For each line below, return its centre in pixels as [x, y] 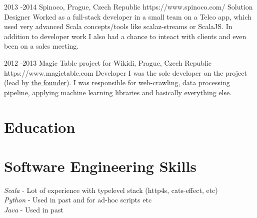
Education [40, 127]
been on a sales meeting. [41, 46]
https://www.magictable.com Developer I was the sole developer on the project [125, 72]
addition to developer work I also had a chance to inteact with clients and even [125, 36]
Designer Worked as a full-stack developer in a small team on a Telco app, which [128, 16]
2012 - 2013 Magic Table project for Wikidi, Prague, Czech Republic [108, 62]
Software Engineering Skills [100, 166]
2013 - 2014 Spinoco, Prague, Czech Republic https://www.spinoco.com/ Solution [128, 7]
